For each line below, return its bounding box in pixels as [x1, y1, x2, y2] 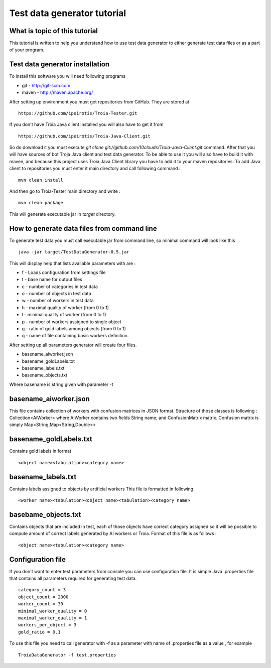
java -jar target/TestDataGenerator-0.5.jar [18, 249, 130, 255]
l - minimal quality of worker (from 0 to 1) [22, 312, 106, 318]
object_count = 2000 [18, 594, 69, 600]
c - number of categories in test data [22, 284, 98, 290]
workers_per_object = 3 [18, 622, 77, 628]
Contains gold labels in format [9, 448, 71, 454]
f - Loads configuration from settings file [22, 269, 106, 276]
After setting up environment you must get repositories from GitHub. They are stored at [9, 98, 190, 105]
